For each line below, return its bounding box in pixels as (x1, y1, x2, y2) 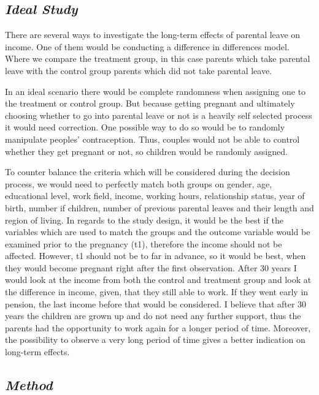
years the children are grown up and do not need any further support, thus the (5, 309, 301, 322)
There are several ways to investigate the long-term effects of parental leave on (5, 28, 301, 41)
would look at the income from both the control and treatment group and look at (5, 273, 312, 286)
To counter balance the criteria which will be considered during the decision (5, 165, 290, 178)
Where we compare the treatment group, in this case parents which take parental (5, 52, 310, 65)
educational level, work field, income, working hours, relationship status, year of (5, 189, 305, 202)
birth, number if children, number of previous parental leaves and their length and (5, 201, 314, 214)
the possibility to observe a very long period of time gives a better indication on (5, 333, 306, 346)
